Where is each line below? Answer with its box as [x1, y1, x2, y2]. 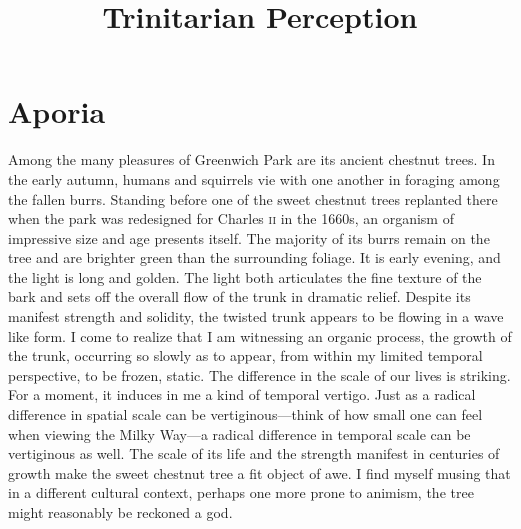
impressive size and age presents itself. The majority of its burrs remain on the [8, 227, 490, 248]
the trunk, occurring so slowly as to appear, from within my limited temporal [8, 345, 483, 366]
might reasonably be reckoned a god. [8, 502, 233, 522]
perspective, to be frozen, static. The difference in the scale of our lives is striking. [8, 364, 511, 385]
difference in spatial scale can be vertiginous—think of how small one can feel [8, 404, 483, 425]
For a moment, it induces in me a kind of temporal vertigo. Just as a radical [8, 384, 476, 405]
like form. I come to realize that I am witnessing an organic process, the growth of [8, 325, 512, 346]
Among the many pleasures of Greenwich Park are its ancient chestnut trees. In [8, 149, 495, 170]
